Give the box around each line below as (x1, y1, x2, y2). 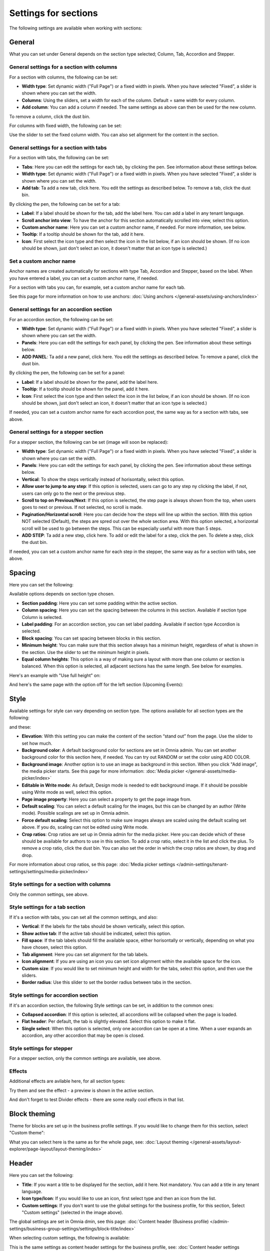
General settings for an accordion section (9, 306, 112, 313)
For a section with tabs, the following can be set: (9, 155, 109, 161)
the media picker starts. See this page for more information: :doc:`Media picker (21, 768, 184, 774)
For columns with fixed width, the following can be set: (9, 123, 122, 129)
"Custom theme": (9, 1130, 45, 1136)
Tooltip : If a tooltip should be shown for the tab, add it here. (21, 231, 145, 237)
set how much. (21, 740, 52, 746)
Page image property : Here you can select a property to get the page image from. (21, 796, 192, 802)
